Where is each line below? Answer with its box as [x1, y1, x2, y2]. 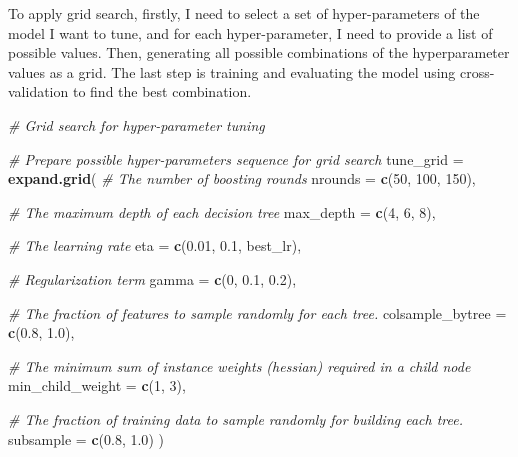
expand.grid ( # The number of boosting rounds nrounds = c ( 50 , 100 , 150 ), [8, 168, 476, 189]
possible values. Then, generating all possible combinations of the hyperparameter [8, 42, 510, 63]
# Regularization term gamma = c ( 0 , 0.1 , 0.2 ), [8, 268, 297, 289]
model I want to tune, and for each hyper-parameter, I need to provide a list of [8, 22, 493, 43]
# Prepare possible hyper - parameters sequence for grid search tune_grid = [8, 148, 464, 169]
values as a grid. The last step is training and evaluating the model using [8, 61, 456, 82]
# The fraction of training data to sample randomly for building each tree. [8, 408, 464, 429]
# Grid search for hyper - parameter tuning [8, 114, 265, 135]
